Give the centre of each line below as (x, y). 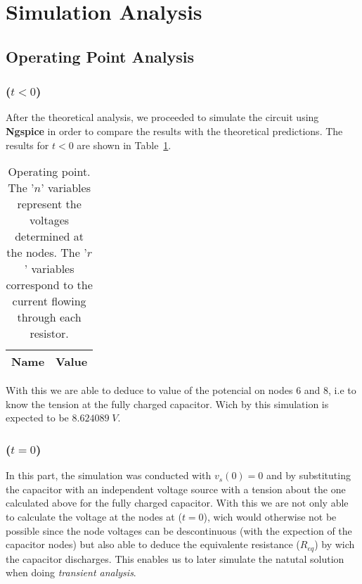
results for (27, 145)
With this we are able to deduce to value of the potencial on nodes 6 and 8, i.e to (181, 390)
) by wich (335, 544)
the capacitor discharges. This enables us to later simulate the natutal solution (175, 558)
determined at (49, 236)
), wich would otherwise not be (270, 516)
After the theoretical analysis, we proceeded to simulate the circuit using (162, 117)
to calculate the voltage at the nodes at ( (94, 516)
